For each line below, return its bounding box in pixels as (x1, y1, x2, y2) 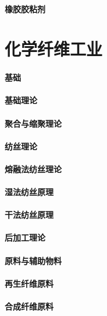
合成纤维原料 (5, 300, 53, 312)
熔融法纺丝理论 (5, 162, 62, 175)
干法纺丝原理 (5, 209, 53, 221)
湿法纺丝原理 (5, 186, 53, 198)
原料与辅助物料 (5, 254, 62, 266)
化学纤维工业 (5, 37, 103, 61)
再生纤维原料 (5, 277, 53, 289)
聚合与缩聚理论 (5, 117, 62, 129)
